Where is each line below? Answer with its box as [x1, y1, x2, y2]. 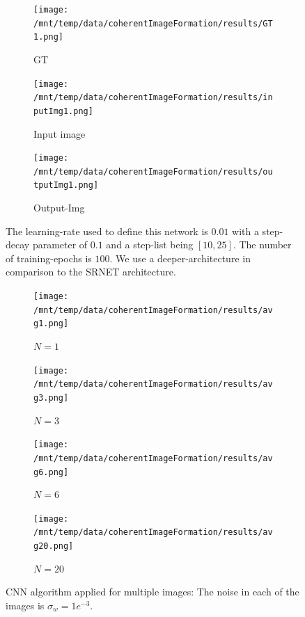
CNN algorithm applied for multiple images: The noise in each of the [6, 584, 299, 599]
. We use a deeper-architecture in [109, 250, 251, 265]
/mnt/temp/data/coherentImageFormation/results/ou [33, 166, 273, 177]
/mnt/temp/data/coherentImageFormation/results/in [33, 93, 273, 103]
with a [232, 223, 259, 238]
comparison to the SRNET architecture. [6, 264, 176, 279]
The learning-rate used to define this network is [6, 223, 208, 238]
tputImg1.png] [33, 180, 99, 191]
